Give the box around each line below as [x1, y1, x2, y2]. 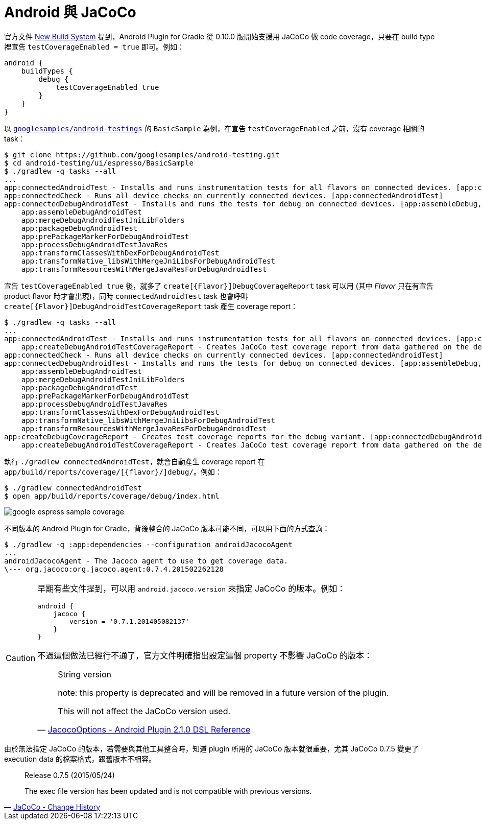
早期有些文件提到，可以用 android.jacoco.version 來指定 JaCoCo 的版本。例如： [37, 583, 346, 594]
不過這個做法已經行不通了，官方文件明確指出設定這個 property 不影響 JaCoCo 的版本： [37, 650, 373, 661]
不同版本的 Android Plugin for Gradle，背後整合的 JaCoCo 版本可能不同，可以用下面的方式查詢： [4, 524, 330, 533]
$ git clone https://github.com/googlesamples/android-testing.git [4, 150, 280, 159]
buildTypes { [21, 66, 73, 75]
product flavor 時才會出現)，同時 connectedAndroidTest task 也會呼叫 [4, 291, 248, 300]
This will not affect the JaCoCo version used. [58, 705, 231, 716]
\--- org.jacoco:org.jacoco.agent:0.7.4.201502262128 [4, 564, 224, 573]
